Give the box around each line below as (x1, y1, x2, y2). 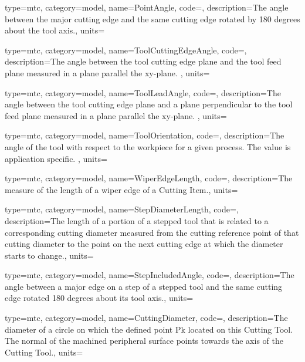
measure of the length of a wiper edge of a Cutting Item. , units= (5, 183, 238, 195)
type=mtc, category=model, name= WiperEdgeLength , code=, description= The (5, 172, 293, 184)
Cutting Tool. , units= (5, 346, 83, 358)
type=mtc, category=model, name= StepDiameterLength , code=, (5, 203, 239, 215)
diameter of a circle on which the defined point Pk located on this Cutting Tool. (5, 323, 293, 335)
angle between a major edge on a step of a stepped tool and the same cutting (5, 280, 283, 292)
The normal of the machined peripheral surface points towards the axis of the (5, 334, 283, 347)
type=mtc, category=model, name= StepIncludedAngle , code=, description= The (5, 269, 294, 281)
